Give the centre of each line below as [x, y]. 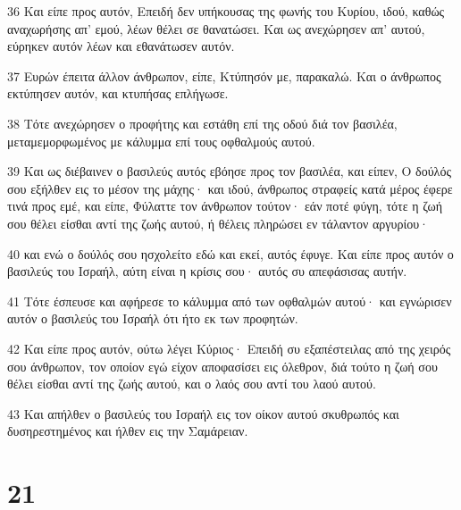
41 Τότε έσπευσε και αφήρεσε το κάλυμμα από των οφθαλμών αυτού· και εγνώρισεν [230, 301]
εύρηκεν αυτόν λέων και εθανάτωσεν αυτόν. [121, 46]
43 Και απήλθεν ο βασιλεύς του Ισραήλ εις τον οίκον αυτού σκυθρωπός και [203, 413]
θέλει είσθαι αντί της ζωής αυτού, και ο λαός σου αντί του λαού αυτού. [192, 384]
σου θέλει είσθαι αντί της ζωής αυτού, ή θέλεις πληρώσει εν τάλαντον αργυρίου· [218, 223]
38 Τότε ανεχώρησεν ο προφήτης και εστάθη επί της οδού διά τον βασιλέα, [202, 123]
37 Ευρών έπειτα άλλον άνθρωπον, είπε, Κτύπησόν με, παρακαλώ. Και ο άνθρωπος [224, 75]
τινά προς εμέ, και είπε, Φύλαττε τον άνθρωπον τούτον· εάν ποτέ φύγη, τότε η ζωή [225, 206]
